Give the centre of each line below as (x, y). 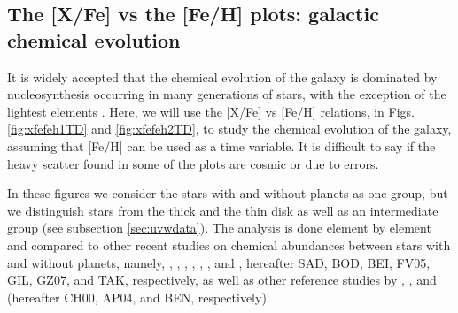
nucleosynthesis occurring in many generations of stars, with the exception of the (227, 94)
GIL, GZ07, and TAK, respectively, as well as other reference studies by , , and (222, 280)
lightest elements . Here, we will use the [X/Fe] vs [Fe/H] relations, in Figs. (211, 111)
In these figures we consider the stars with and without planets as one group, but (228, 193)
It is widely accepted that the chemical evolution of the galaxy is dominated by (222, 76)
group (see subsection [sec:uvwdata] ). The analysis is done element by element (219, 228)
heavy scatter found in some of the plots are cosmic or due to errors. (193, 163)
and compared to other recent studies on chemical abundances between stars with (229, 244)
